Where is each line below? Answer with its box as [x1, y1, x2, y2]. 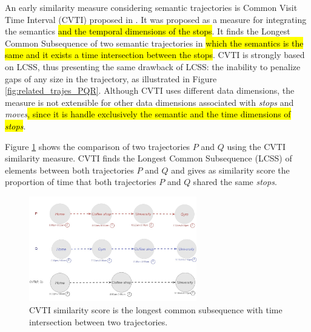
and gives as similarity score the [171, 163, 290, 176]
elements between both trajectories [5, 163, 134, 176]
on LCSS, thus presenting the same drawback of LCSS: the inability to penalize [5, 60, 301, 73]
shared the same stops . [193, 175, 277, 188]
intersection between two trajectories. [29, 315, 168, 328]
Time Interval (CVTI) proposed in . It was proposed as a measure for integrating [5, 13, 307, 25]
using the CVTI [227, 140, 286, 152]
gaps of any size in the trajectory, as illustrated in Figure [5, 72, 217, 85]
